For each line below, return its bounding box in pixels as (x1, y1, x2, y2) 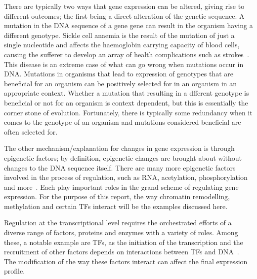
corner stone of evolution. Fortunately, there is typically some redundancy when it (4, 107, 253, 117)
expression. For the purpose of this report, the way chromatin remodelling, (4, 191, 230, 202)
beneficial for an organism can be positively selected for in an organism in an (4, 78, 237, 88)
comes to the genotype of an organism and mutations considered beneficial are (4, 117, 241, 127)
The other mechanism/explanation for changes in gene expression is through (4, 143, 235, 153)
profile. (4, 266, 25, 276)
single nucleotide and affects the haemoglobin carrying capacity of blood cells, (4, 39, 240, 50)
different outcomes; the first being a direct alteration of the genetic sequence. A (4, 10, 245, 21)
